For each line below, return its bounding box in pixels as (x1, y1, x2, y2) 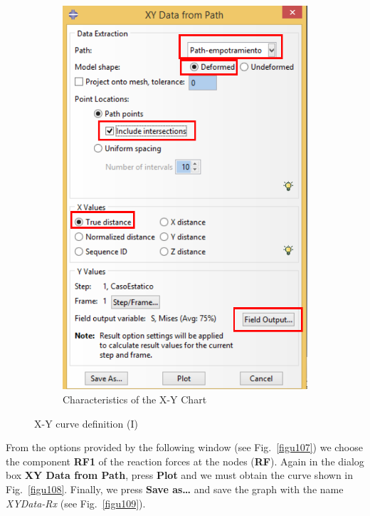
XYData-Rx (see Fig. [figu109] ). (6, 495, 146, 510)
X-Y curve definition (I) (34, 416, 138, 430)
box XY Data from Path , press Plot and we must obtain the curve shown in (6, 468, 353, 483)
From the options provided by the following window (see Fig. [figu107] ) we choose (6, 440, 363, 455)
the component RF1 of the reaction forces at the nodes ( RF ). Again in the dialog (6, 453, 364, 468)
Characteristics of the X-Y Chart (63, 392, 207, 406)
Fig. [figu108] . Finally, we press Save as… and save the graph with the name (6, 481, 344, 496)
